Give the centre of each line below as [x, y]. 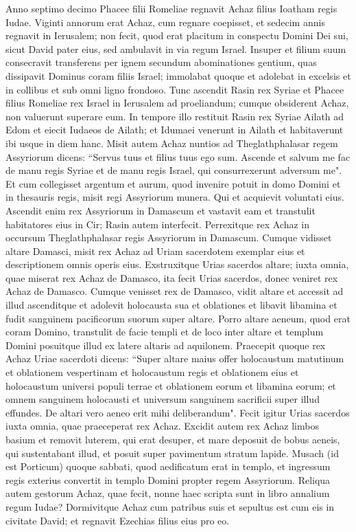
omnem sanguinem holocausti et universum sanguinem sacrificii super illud [163, 399]
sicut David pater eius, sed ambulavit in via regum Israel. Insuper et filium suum [176, 48]
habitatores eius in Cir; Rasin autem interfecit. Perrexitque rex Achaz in [158, 224]
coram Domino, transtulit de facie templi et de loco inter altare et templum [165, 332]
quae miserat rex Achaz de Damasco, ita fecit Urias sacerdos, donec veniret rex [172, 277]
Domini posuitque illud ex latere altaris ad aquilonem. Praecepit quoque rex [166, 345]
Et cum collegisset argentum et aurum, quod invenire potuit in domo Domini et [173, 183]
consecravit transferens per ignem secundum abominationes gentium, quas [161, 62]
